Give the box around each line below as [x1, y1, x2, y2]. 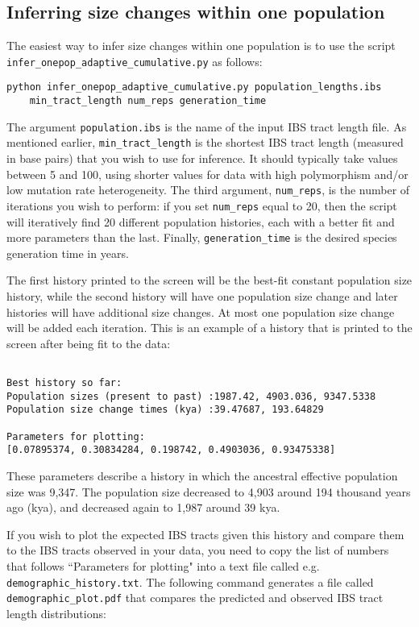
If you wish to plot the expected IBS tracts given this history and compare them [6, 525, 404, 542]
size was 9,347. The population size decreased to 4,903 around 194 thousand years [6, 483, 411, 500]
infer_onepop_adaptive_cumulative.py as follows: [6, 52, 263, 69]
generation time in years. [6, 244, 129, 261]
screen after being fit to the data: [6, 334, 171, 351]
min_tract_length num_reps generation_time [29, 95, 267, 107]
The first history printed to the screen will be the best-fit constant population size [6, 272, 413, 289]
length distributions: [6, 604, 106, 621]
